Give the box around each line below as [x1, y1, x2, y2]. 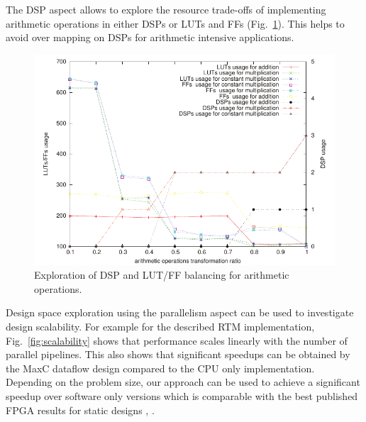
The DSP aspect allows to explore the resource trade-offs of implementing [6, 2, 326, 16]
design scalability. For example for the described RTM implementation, [6, 318, 315, 333]
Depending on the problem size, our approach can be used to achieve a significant [6, 374, 360, 389]
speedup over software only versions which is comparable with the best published [6, 388, 358, 403]
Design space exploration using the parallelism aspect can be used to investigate [6, 305, 354, 320]
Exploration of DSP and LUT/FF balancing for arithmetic [34, 267, 289, 282]
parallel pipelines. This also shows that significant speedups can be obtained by [6, 347, 350, 362]
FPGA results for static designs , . [6, 402, 155, 417]
